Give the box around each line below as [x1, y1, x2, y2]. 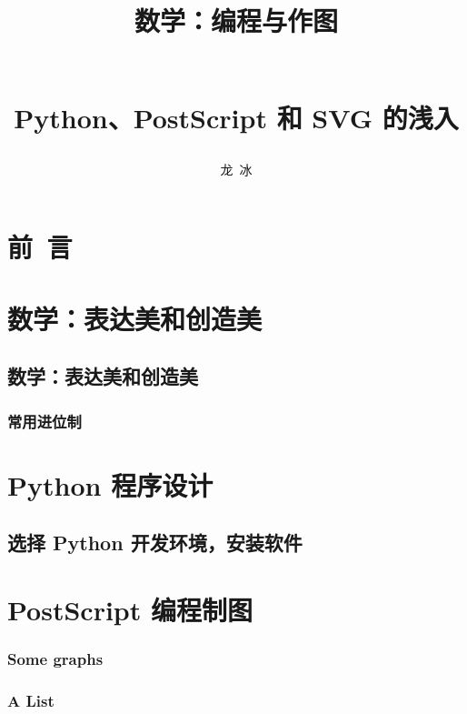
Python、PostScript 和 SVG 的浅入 [14, 98, 459, 136]
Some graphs [7, 647, 104, 669]
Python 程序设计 [7, 466, 214, 503]
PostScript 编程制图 [7, 590, 253, 628]
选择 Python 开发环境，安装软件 [7, 528, 303, 557]
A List [7, 689, 55, 711]
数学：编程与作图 [134, 2, 338, 39]
